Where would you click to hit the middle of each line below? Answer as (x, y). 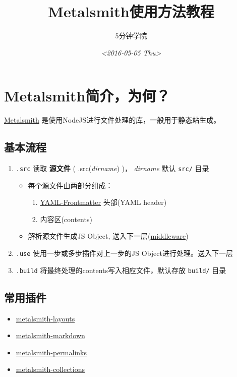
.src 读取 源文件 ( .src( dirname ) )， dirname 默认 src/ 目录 (112, 168)
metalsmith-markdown (50, 335)
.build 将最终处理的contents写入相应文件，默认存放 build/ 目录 (121, 270)
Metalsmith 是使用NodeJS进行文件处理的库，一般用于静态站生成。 (112, 120)
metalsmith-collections (50, 369)
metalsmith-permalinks (51, 352)
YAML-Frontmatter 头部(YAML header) (103, 202)
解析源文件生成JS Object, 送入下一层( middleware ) (108, 236)
